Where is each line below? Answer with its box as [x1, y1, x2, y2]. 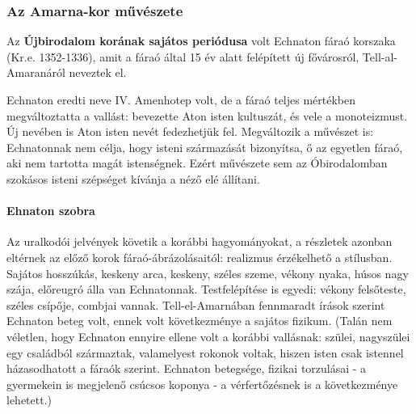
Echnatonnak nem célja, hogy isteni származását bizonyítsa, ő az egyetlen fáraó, [6, 138, 403, 155]
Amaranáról [6, 64, 65, 81]
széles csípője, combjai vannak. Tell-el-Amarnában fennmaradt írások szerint [6, 296, 385, 313]
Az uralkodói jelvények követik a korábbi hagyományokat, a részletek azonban [6, 233, 393, 250]
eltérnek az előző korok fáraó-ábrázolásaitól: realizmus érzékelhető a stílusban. [6, 248, 393, 265]
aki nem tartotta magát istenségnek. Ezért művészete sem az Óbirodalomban [6, 154, 388, 171]
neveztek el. [69, 64, 127, 81]
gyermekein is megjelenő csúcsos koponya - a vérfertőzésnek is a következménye [6, 375, 398, 392]
